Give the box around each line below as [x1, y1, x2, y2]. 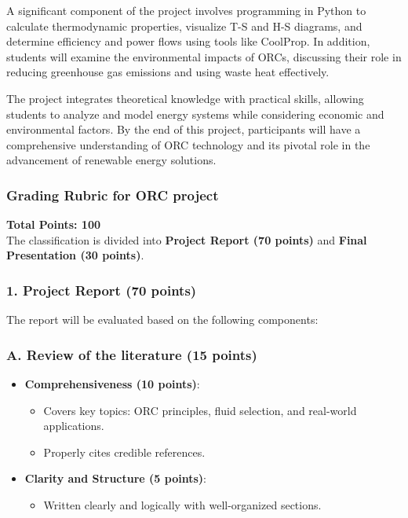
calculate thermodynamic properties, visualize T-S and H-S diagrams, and [6, 17, 362, 34]
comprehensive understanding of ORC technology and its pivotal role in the [6, 136, 370, 152]
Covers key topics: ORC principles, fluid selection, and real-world [43, 402, 357, 418]
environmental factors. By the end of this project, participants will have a [6, 121, 361, 138]
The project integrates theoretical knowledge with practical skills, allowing [6, 90, 364, 106]
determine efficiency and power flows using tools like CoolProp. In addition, [6, 33, 370, 50]
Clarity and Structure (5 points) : [24, 470, 206, 487]
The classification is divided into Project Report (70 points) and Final [6, 231, 367, 248]
